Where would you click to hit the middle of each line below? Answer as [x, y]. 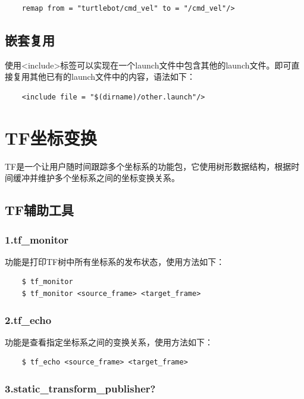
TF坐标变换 [51, 137]
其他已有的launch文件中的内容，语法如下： [112, 77]
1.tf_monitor [37, 239]
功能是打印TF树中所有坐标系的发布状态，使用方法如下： [115, 261]
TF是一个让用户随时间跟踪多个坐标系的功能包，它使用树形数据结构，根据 [148, 166]
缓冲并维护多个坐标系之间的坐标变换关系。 [96, 178]
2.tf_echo [28, 319]
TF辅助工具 [40, 210]
